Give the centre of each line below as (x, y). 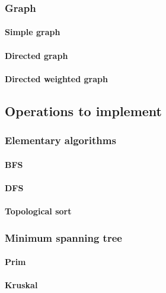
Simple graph (33, 32)
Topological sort (38, 211)
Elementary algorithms (60, 140)
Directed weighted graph (56, 78)
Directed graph (36, 55)
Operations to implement (83, 110)
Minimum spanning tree (63, 237)
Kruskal (21, 285)
